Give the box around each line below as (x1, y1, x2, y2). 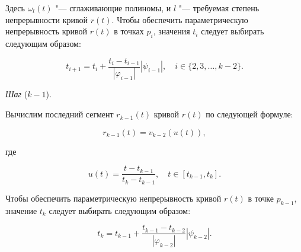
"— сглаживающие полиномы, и (55, 2, 171, 14)
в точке (248, 192, 274, 204)
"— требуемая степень (178, 2, 260, 14)
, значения (153, 25, 190, 37)
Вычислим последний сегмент (5, 108, 114, 120)
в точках (114, 25, 144, 37)
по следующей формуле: (206, 108, 293, 120)
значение (5, 204, 37, 216)
